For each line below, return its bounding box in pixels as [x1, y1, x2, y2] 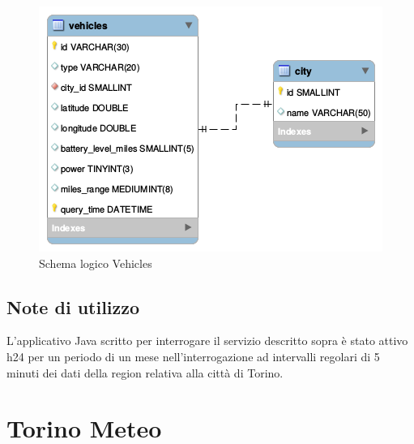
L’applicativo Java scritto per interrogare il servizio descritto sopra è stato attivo [6, 332, 408, 349]
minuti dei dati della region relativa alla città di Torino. [6, 364, 284, 381]
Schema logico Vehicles [39, 254, 152, 271]
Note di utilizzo [6, 294, 140, 319]
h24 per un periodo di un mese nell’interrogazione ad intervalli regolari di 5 [6, 347, 380, 364]
